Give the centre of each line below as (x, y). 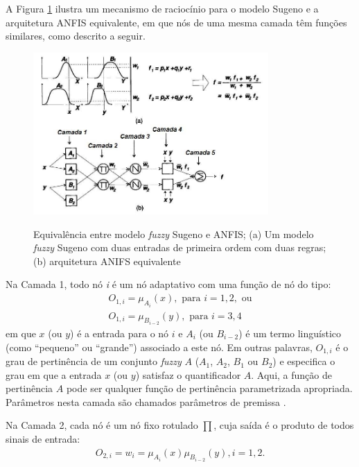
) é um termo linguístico (290, 333)
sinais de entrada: (43, 439)
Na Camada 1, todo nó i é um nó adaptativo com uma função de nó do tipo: (168, 284)
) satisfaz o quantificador (188, 374)
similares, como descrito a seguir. (76, 36)
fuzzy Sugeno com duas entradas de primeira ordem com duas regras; (180, 247)
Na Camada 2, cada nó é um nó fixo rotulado (102, 425)
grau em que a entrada (54, 374)
